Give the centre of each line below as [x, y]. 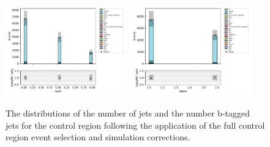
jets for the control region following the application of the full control [135, 125]
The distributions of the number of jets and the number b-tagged [128, 113]
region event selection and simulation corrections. [98, 137]
